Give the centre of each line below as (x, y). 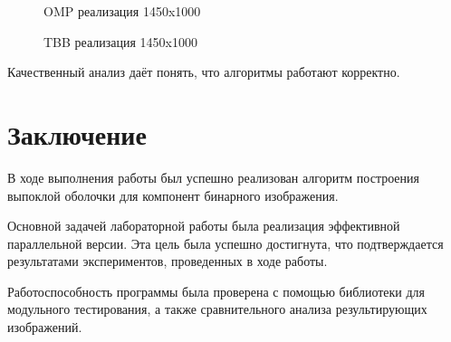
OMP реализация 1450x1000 (122, 11)
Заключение (77, 133)
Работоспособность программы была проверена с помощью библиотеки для (216, 291)
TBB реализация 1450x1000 (121, 41)
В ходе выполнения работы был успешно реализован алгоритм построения (213, 177)
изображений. (45, 327)
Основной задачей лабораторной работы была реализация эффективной (204, 226)
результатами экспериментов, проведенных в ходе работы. (168, 261)
